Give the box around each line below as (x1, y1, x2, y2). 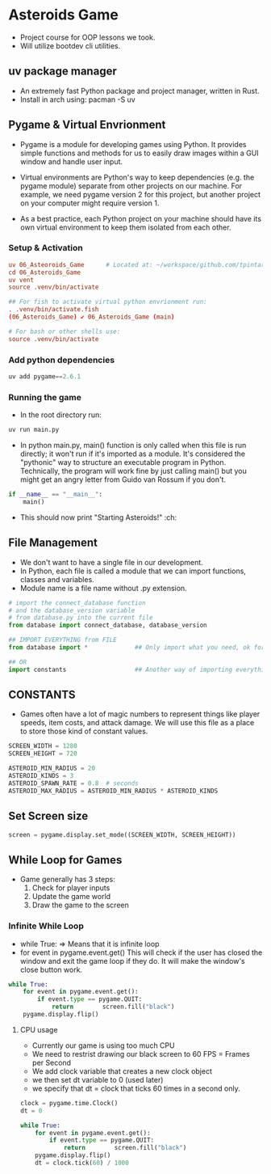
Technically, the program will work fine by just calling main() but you (19, 467, 248, 476)
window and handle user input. (19, 156, 123, 167)
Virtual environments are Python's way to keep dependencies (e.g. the (19, 172, 255, 182)
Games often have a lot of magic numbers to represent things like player (19, 709, 261, 719)
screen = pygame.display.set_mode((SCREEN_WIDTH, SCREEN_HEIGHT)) (8, 830, 236, 838)
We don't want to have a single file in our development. (19, 557, 203, 567)
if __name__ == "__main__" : (8, 491, 103, 499)
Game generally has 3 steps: (19, 875, 115, 885)
